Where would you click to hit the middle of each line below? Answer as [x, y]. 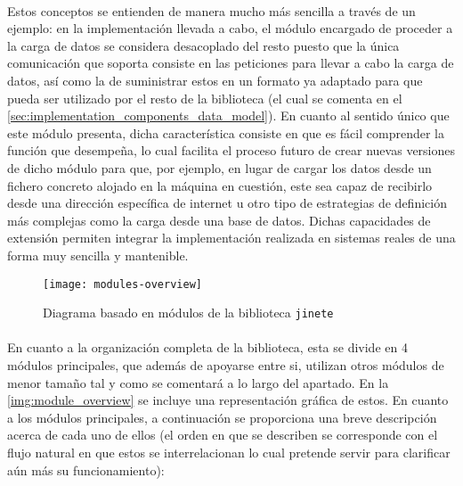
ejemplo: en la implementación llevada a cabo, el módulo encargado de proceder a [230, 28]
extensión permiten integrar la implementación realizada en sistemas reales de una [231, 238]
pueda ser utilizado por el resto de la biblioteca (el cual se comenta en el [205, 98]
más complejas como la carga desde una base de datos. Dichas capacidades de [219, 220]
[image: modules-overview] [122, 284]
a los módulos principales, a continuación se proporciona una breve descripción [222, 417]
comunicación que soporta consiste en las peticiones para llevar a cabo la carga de [231, 63]
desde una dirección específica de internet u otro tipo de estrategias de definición [227, 203]
